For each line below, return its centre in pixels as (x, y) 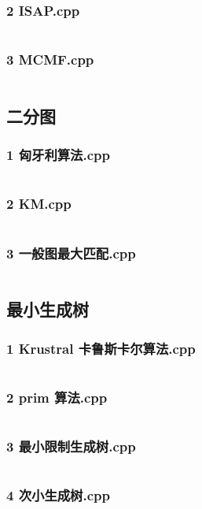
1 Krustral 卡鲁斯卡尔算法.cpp (101, 348)
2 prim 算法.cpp (57, 397)
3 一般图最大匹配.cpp (71, 253)
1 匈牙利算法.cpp (58, 155)
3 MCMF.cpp (50, 59)
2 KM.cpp (39, 204)
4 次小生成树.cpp (58, 495)
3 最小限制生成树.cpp (71, 446)
